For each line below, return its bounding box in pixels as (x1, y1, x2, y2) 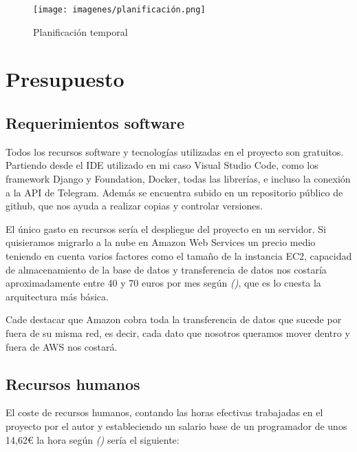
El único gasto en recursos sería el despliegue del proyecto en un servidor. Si (6, 221, 326, 236)
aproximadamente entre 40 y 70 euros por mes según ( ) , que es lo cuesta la (6, 276, 321, 290)
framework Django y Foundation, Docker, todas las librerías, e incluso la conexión (6, 172, 351, 186)
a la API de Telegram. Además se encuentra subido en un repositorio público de (6, 185, 343, 199)
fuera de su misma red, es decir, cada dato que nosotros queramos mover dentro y (6, 325, 350, 340)
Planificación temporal (33, 24, 128, 39)
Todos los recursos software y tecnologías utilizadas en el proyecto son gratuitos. (6, 144, 344, 158)
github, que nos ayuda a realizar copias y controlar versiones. (6, 198, 263, 213)
